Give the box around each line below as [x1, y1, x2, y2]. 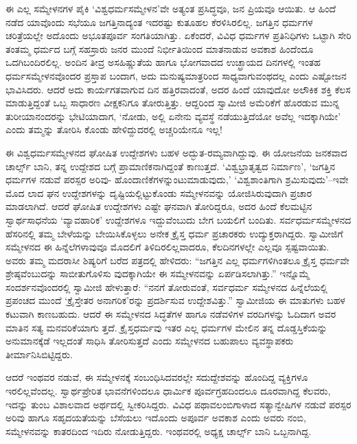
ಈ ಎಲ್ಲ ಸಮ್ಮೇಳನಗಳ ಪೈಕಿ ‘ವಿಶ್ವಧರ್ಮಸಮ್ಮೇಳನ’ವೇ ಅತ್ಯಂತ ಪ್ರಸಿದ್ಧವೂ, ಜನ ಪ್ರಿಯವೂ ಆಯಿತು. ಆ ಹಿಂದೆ [5, 1, 336, 15]
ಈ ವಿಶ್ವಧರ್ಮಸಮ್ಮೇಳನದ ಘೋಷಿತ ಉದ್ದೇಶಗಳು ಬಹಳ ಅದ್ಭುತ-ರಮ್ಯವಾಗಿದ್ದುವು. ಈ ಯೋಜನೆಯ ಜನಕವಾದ [5, 145, 347, 159]
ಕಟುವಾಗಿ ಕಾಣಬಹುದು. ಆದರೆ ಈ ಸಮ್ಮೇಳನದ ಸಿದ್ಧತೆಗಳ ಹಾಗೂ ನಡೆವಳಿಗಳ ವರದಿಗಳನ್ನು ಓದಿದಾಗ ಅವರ [5, 307, 336, 321]
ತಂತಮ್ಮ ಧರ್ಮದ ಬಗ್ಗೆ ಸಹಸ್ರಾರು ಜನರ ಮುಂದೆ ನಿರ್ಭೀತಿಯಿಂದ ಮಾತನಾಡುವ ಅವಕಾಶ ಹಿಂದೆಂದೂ [5, 41, 314, 56]
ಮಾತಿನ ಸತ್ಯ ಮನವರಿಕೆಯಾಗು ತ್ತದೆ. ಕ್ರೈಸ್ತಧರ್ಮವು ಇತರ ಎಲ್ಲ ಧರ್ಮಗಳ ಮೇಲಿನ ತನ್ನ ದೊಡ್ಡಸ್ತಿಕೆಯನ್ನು [5, 320, 327, 334]
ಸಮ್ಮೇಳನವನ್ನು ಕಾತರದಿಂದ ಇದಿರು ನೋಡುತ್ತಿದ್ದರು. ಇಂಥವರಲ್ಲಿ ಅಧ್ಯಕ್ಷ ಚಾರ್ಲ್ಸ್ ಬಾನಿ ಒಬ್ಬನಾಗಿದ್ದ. [5, 423, 312, 438]
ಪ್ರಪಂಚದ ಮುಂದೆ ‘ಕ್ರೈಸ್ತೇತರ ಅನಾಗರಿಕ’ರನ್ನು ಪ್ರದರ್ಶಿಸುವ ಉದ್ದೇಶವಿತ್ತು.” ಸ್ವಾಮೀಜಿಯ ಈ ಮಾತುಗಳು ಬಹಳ [5, 293, 345, 307]
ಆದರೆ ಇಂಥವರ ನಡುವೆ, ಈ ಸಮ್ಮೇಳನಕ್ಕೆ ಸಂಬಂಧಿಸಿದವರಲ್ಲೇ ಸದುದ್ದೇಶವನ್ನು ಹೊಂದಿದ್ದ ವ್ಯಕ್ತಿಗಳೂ [5, 370, 308, 384]
